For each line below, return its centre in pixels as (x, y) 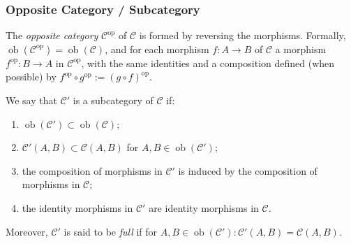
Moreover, (27, 231)
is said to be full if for (111, 231)
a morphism (301, 49)
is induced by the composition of (248, 170)
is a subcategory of (113, 100)
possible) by (31, 77)
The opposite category (52, 35)
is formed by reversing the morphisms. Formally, (242, 35)
